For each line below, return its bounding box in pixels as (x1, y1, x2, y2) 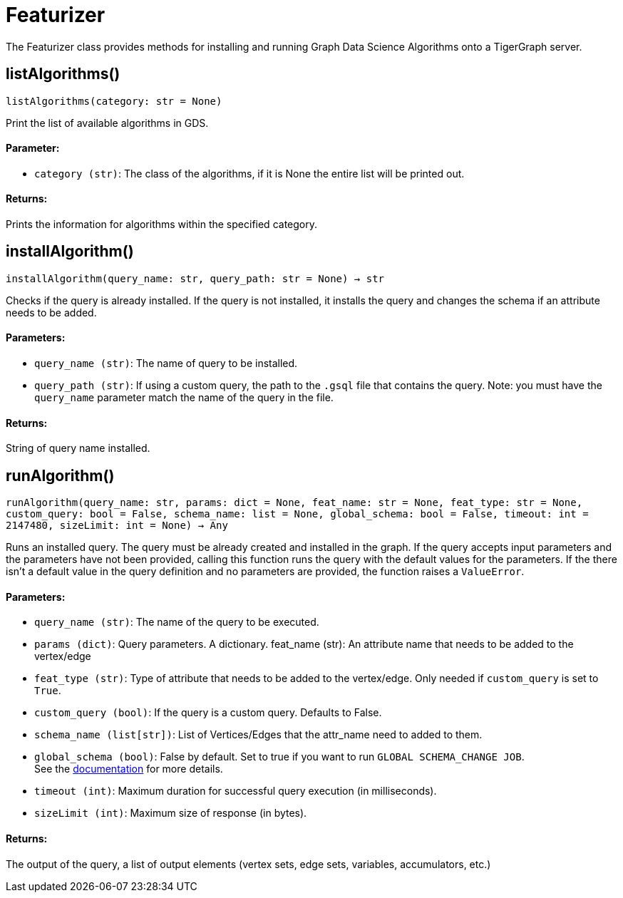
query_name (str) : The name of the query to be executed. (34, 616, 319, 629)
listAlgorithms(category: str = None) (6, 95, 222, 107)
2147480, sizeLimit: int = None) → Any (6, 520, 228, 532)
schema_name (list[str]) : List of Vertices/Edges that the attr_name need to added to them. (34, 728, 483, 741)
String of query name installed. (6, 442, 150, 455)
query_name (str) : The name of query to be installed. (34, 357, 298, 370)
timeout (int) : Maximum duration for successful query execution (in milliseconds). (34, 785, 437, 798)
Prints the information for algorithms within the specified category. (6, 218, 317, 231)
